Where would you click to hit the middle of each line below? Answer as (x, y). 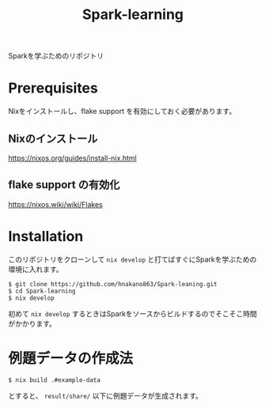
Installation (46, 236)
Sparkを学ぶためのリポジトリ (56, 56)
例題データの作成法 (71, 358)
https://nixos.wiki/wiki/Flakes (55, 204)
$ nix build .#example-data (55, 380)
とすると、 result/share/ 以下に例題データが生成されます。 (106, 395)
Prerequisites (53, 88)
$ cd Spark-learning (42, 291)
